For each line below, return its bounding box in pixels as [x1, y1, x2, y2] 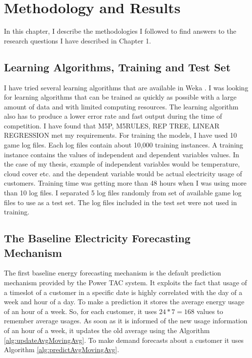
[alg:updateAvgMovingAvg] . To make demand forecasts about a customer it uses [4, 335, 244, 345]
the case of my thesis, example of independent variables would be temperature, [4, 159, 240, 169]
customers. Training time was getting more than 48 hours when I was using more [4, 178, 247, 188]
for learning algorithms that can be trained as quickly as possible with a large [4, 92, 237, 102]
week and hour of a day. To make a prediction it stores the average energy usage [4, 296, 245, 307]
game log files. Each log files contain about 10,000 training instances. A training [4, 140, 243, 150]
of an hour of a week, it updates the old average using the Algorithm [4, 325, 210, 335]
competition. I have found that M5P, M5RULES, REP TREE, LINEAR [4, 120, 220, 130]
